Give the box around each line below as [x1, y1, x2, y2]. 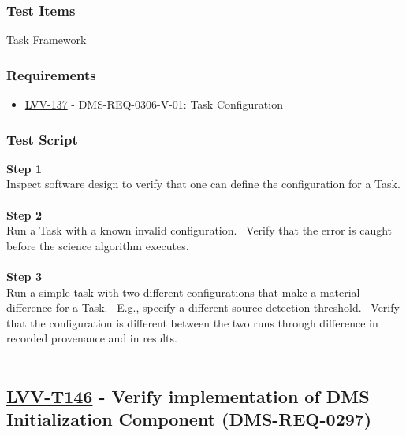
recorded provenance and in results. [6, 330, 177, 346]
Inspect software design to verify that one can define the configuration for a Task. [6, 176, 400, 192]
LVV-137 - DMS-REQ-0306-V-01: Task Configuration [24, 96, 283, 113]
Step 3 [6, 268, 42, 284]
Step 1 [6, 160, 42, 176]
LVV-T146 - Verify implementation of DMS [6, 383, 370, 408]
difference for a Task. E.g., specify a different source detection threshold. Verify [6, 299, 400, 316]
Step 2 [6, 206, 42, 223]
